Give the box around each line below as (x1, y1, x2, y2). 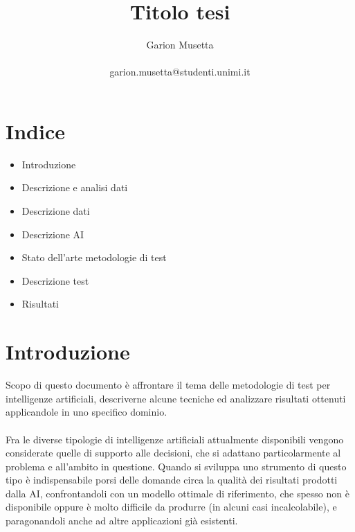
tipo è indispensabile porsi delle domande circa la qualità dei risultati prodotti (6, 472, 338, 487)
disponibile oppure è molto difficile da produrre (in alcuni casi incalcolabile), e (6, 499, 337, 514)
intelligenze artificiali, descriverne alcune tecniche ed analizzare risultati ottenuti (6, 391, 346, 405)
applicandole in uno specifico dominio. (6, 405, 167, 419)
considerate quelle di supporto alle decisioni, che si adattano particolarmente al (6, 445, 341, 460)
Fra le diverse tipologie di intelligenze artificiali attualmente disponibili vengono (6, 432, 344, 446)
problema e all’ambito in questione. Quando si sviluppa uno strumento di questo (6, 459, 347, 473)
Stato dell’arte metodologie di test (21, 250, 167, 265)
